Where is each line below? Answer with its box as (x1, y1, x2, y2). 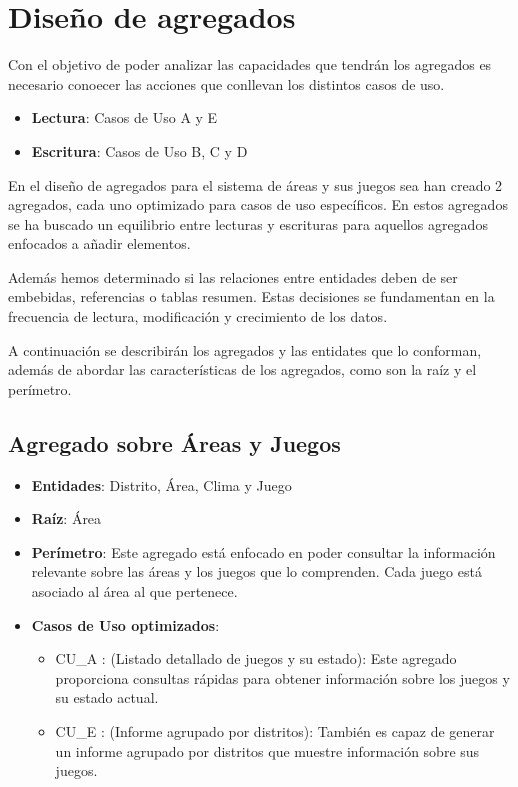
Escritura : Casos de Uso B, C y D (31, 140, 248, 161)
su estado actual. (55, 687, 159, 708)
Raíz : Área (31, 508, 102, 529)
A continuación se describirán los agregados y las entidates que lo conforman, (8, 339, 482, 360)
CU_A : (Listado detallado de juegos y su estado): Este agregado (55, 648, 457, 669)
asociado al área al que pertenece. (31, 581, 238, 602)
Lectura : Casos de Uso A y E (31, 107, 218, 128)
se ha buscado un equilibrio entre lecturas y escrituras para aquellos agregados (8, 213, 488, 234)
